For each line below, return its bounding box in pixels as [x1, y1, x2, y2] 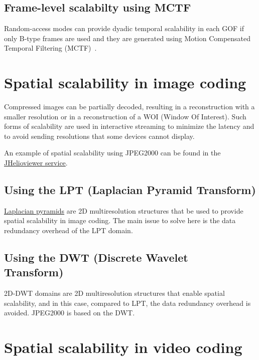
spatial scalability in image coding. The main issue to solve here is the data [4, 215, 236, 226]
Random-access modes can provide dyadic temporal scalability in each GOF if [4, 23, 244, 34]
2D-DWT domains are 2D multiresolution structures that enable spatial [4, 288, 225, 298]
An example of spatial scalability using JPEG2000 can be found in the [4, 147, 221, 158]
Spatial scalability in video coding [4, 337, 242, 357]
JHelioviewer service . [4, 157, 68, 168]
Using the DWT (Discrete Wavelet [4, 250, 188, 265]
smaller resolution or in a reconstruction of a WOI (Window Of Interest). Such [4, 111, 246, 121]
